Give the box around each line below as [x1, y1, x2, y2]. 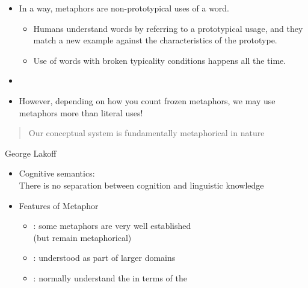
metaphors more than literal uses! [19, 106, 143, 119]
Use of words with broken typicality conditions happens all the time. [33, 54, 286, 66]
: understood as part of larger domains [33, 251, 176, 264]
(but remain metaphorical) [33, 231, 132, 243]
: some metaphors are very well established [33, 219, 191, 232]
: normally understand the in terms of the [33, 271, 187, 284]
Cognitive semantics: [19, 167, 95, 180]
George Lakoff [5, 146, 57, 159]
